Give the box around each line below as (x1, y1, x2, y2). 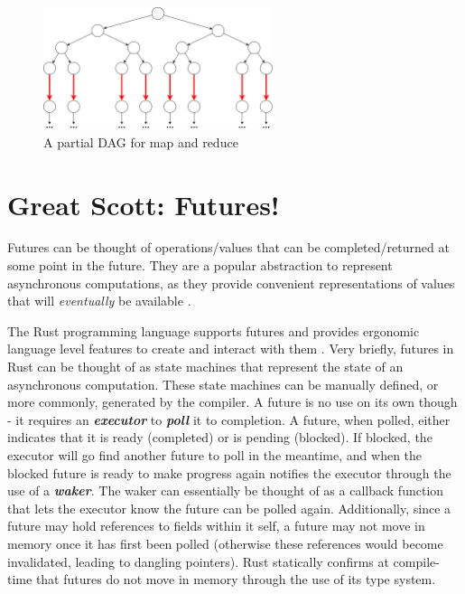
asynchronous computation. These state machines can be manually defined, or (7, 374, 439, 393)
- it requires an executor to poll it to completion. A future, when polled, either (7, 410, 451, 429)
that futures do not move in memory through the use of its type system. (35, 570, 436, 589)
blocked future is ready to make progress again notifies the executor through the (7, 463, 451, 482)
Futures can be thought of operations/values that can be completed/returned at (7, 238, 450, 257)
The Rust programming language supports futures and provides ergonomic (7, 321, 420, 340)
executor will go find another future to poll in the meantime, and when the (7, 445, 423, 464)
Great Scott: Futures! (7, 185, 280, 222)
